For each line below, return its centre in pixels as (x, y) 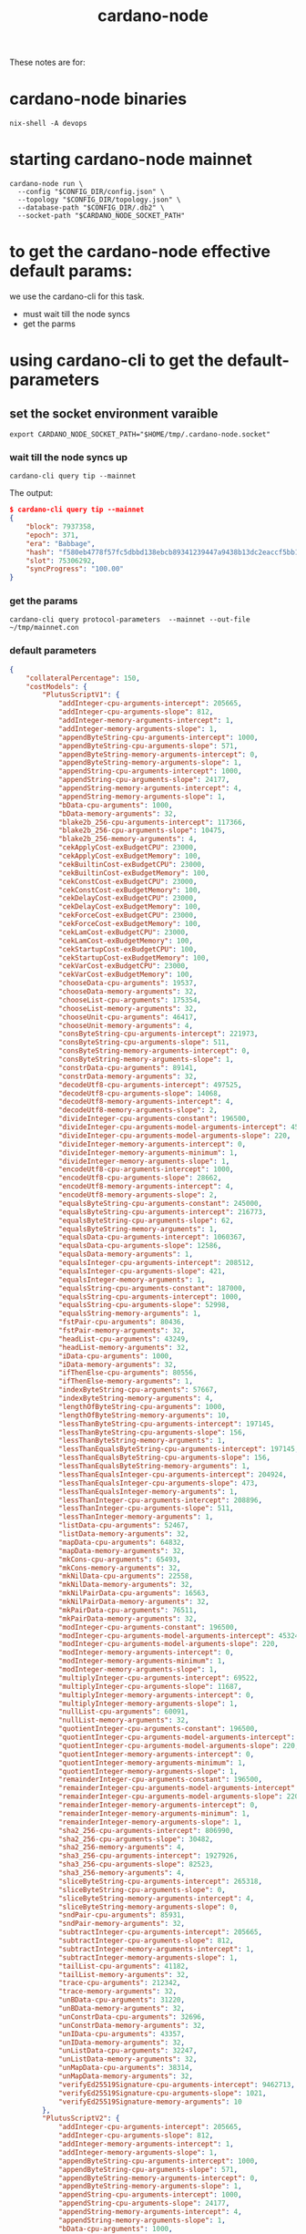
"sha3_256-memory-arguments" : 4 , (121, 1873)
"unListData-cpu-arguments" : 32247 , (127, 2051)
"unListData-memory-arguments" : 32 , (127, 2059)
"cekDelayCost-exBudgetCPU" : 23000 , (127, 899)
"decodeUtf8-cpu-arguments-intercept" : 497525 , (150, 1085)
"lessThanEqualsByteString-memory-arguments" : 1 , (154, 1467)
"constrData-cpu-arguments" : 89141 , (127, 1067)
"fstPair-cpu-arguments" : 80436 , (121, 1323)
